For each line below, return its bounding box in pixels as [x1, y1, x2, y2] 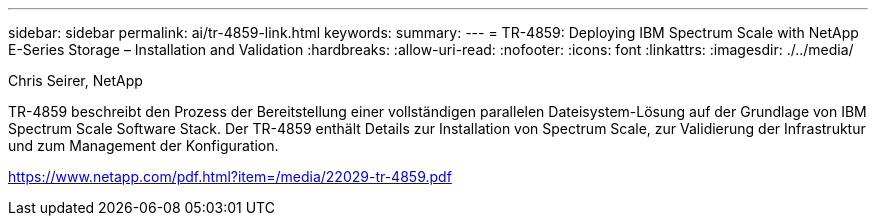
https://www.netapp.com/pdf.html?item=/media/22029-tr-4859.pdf [8, 168, 452, 185]
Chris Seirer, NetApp [8, 72, 143, 89]
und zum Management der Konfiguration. [8, 137, 279, 154]
